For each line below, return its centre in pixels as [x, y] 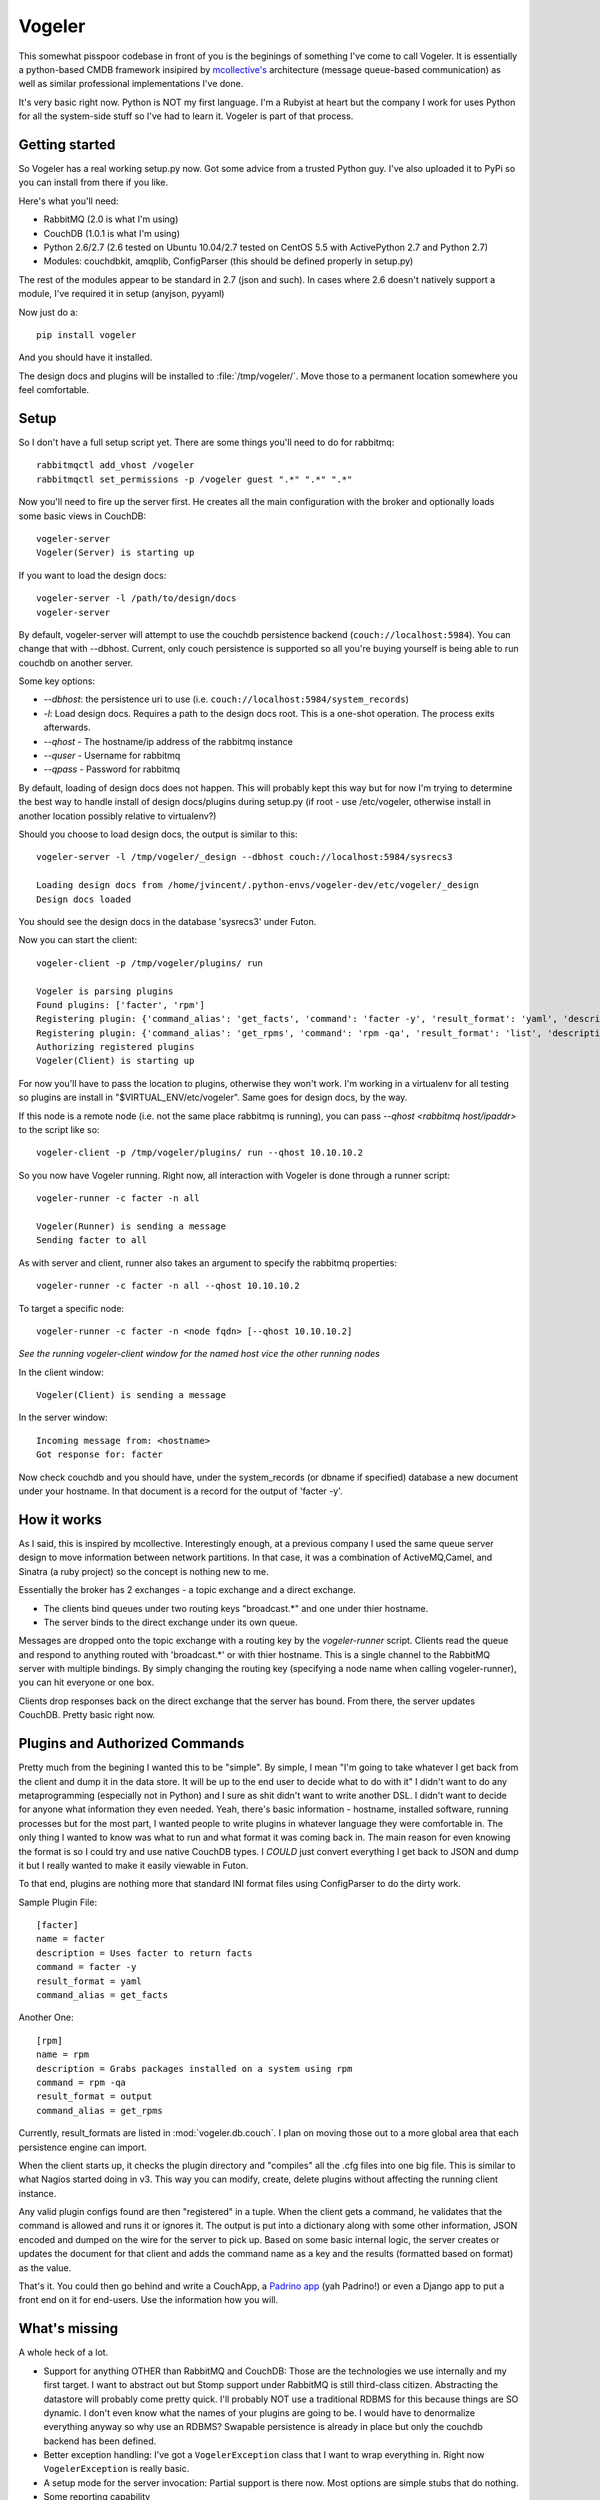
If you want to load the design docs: [92, 575]
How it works [60, 1519]
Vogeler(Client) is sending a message [131, 1395]
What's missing [68, 2328]
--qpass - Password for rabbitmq [111, 769]
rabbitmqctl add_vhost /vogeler [115, 465]
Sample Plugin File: [58, 1902]
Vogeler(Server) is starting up [115, 553]
